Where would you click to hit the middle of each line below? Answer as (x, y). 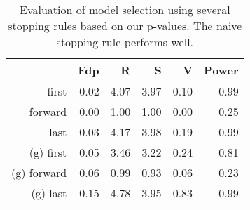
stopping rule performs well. (125, 42)
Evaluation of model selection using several (125, 9)
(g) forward (39, 172)
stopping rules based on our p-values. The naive (125, 26)
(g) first (48, 152)
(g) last (49, 193)
